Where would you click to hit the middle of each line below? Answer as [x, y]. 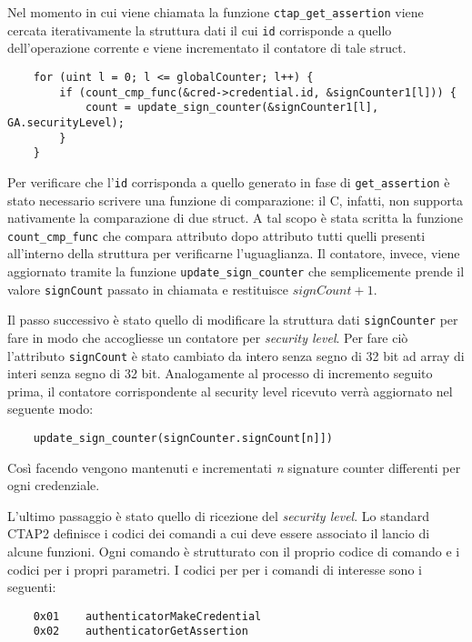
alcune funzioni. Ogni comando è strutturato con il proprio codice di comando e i [234, 551]
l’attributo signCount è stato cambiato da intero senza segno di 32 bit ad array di [236, 355]
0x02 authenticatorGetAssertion [141, 632]
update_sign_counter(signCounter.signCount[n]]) [183, 438]
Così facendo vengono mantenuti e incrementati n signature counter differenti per [234, 467]
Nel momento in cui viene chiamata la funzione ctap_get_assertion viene [216, 12]
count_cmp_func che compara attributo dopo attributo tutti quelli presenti [216, 235]
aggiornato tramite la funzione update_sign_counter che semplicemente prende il [236, 271]
